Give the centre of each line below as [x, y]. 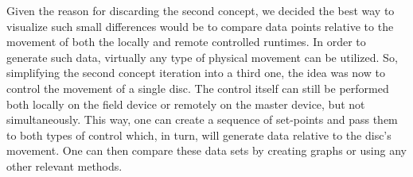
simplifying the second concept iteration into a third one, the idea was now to [196, 73]
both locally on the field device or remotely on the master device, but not [186, 104]
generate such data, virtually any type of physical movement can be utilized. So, [202, 57]
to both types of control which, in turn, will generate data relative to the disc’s [199, 135]
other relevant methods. [64, 165]
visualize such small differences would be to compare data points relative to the [200, 26]
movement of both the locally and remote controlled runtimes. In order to [186, 42]
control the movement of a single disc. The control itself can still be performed [198, 88]
